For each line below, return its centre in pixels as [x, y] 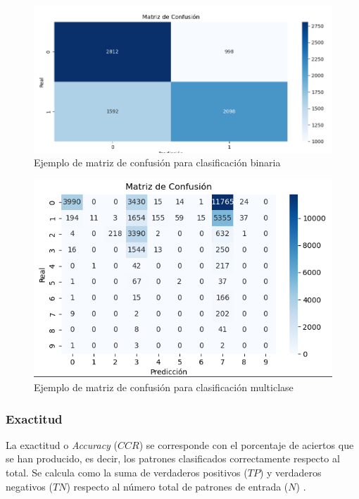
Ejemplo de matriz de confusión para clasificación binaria [157, 162]
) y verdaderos [290, 473]
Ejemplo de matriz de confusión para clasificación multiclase [164, 387]
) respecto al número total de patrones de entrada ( [177, 486]
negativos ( [29, 486]
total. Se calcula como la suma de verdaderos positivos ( [127, 473]
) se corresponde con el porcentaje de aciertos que [246, 444]
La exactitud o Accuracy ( [62, 444]
